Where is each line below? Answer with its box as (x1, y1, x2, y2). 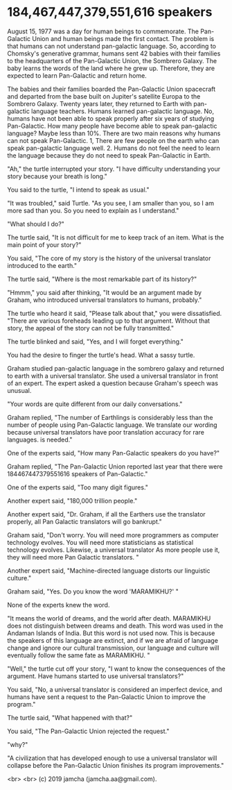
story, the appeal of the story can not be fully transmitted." (7, 323, 175, 332)
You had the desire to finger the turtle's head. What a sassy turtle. (7, 351, 195, 359)
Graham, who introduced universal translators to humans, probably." (7, 296, 202, 304)
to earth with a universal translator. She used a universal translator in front (7, 371, 218, 380)
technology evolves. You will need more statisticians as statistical (7, 538, 194, 546)
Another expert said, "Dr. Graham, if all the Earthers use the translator (7, 510, 206, 518)
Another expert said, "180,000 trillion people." (7, 496, 138, 505)
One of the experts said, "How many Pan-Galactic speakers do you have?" (7, 448, 220, 457)
